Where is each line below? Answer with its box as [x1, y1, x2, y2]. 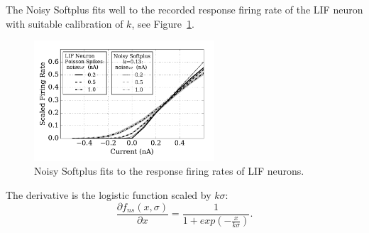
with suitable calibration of [6, 16, 123, 31]
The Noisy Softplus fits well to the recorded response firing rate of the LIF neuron [6, 2, 363, 16]
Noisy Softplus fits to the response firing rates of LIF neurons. [34, 163, 304, 178]
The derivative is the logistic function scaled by [6, 187, 211, 202]
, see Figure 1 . [131, 16, 194, 31]
